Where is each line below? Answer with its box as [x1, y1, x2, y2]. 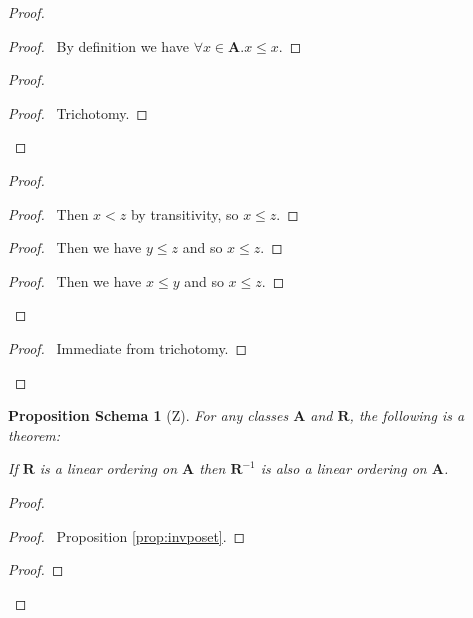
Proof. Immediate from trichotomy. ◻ [8, 337, 248, 358]
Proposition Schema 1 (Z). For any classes [8, 405, 289, 426]
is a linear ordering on [39, 458, 178, 479]
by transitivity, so [130, 203, 239, 224]
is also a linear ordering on [260, 458, 427, 479]
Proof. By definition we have [8, 35, 189, 56]
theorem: [8, 424, 61, 445]
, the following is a [349, 405, 465, 426]
